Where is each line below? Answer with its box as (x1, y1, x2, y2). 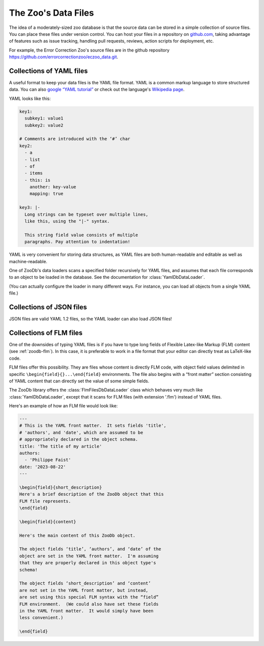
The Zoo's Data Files (9, 7, 94, 18)
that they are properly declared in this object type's (19, 560, 156, 566)
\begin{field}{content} (19, 519, 77, 524)
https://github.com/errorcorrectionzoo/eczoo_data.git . (9, 54, 118, 60)
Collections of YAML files (9, 67, 88, 75)
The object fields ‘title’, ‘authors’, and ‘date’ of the (19, 547, 161, 552)
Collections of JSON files (9, 303, 88, 311)
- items (24, 171, 43, 176)
